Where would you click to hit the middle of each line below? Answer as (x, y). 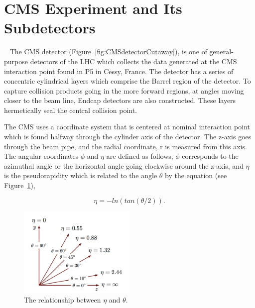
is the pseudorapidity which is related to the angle (81, 175)
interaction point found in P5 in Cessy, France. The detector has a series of (119, 71)
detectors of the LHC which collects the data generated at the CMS (133, 61)
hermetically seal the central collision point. (71, 110)
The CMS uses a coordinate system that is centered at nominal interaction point (127, 127)
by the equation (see (196, 175)
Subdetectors (50, 28)
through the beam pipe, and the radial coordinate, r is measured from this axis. (126, 146)
